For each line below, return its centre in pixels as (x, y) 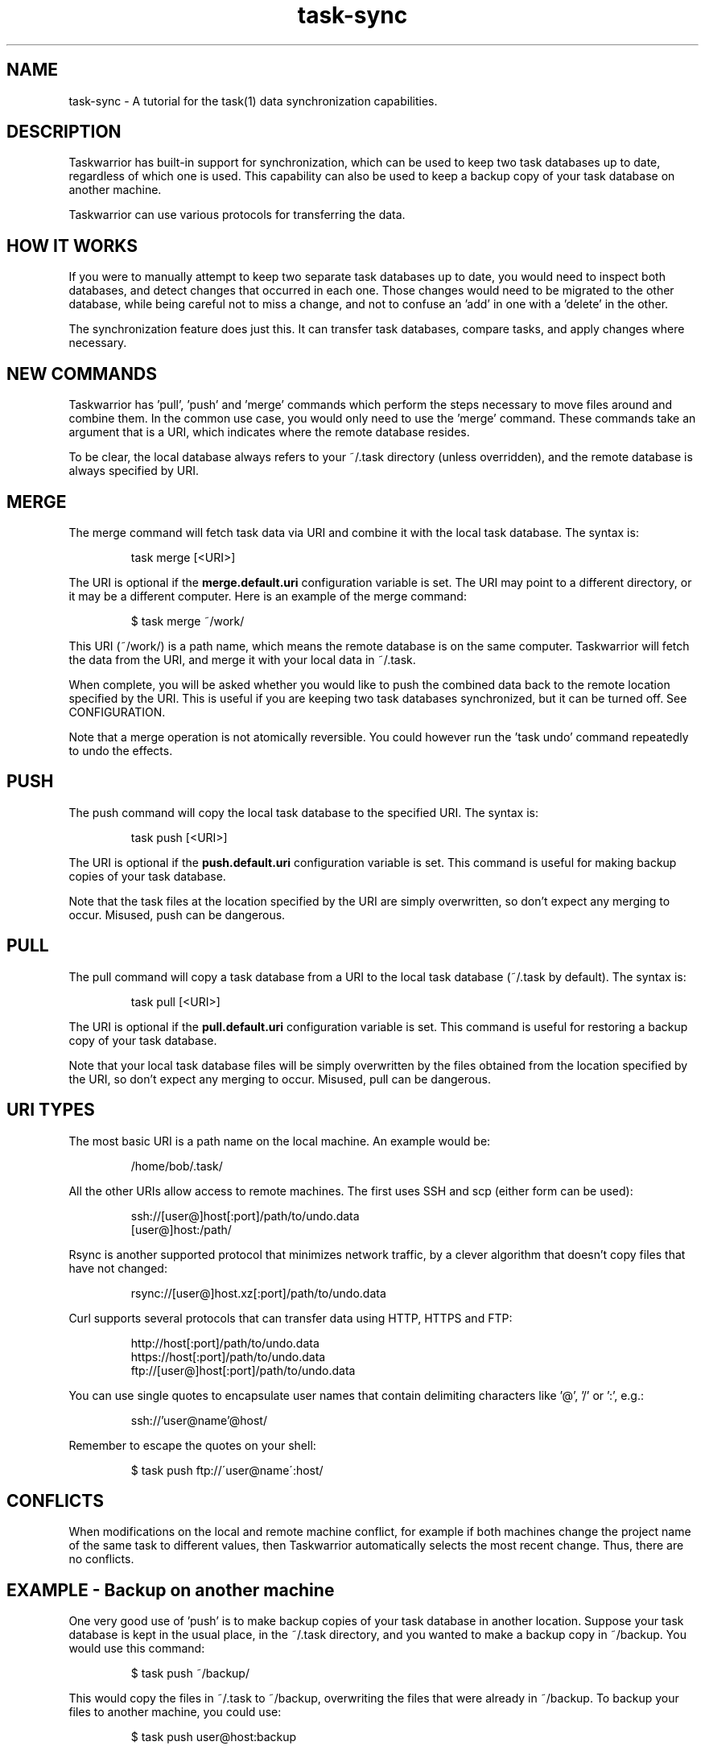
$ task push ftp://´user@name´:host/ (227, 1470)
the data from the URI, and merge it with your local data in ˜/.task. (242, 659)
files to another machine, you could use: (175, 1712)
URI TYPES (51, 1110)
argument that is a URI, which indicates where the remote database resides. (269, 432)
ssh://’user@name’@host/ (199, 1420)
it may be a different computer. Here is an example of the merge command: (268, 596)
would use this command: (137, 1649)
